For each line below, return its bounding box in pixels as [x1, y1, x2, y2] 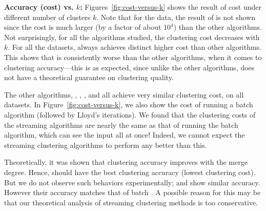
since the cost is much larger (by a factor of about [4, 22, 161, 32]
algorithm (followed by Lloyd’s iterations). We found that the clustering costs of [4, 109, 256, 120]
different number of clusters [4, 11, 91, 22]
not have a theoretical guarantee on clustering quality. [4, 72, 174, 83]
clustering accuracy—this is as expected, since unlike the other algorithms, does [4, 62, 255, 72]
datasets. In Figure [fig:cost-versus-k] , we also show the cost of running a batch [4, 99, 253, 110]
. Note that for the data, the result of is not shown [96, 11, 256, 22]
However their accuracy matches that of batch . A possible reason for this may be [4, 187, 261, 198]
